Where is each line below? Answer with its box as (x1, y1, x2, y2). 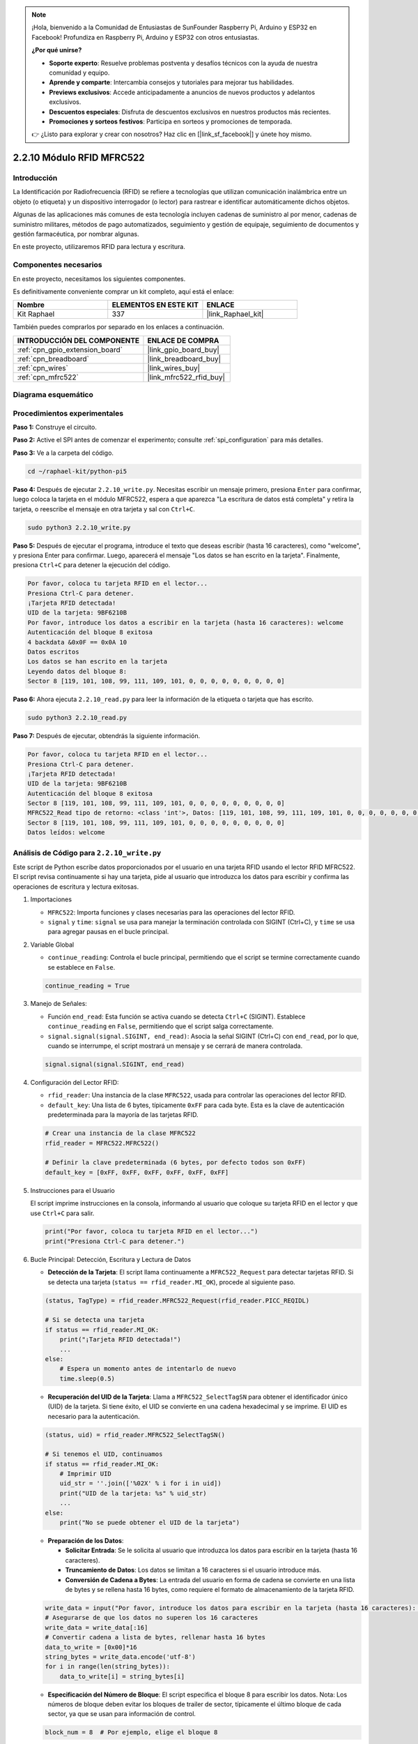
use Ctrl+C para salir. (30, 1209, 95, 1217)
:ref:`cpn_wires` (17, 363, 69, 373)
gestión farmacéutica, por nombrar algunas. (13, 230, 139, 239)
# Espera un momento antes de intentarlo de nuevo (59, 1365, 236, 1373)
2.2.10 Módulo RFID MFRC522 (13, 152, 145, 164)
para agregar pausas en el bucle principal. (47, 928, 169, 936)
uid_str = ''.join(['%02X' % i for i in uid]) (59, 1480, 222, 1487)
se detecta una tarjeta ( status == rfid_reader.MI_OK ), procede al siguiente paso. (47, 1277, 295, 1286)
